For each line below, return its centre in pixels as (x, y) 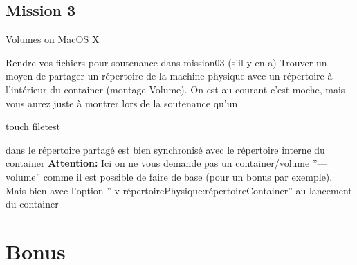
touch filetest (33, 126)
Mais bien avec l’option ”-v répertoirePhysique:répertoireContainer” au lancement (179, 190)
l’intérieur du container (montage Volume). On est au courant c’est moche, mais (175, 89)
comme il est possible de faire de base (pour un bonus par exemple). (188, 176)
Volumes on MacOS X (53, 39)
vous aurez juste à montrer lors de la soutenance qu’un (122, 103)
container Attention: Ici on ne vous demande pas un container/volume (158, 163)
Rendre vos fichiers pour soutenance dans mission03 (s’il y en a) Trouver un (166, 62)
